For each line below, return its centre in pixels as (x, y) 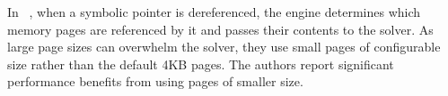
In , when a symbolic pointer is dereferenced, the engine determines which (214, 12)
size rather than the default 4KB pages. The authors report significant (201, 64)
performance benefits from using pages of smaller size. (155, 81)
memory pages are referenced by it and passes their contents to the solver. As (220, 29)
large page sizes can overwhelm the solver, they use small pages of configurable (224, 47)
